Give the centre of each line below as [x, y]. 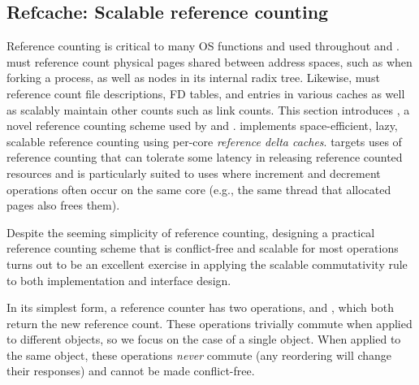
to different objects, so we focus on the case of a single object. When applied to [204, 339]
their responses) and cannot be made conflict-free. [131, 371]
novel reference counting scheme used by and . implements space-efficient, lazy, [202, 125]
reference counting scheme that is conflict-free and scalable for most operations [203, 248]
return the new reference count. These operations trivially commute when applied [209, 323]
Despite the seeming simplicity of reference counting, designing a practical [191, 232]
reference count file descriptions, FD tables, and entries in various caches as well [206, 93]
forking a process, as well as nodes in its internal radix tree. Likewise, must [193, 78]
